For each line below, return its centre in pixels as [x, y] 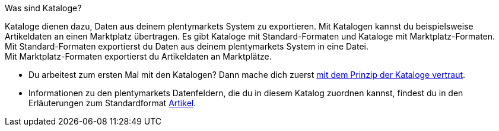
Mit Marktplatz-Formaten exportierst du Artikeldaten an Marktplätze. [138, 56]
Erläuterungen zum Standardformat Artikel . [112, 103]
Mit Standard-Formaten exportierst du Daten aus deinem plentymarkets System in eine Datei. [187, 46]
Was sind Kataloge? [43, 8]
